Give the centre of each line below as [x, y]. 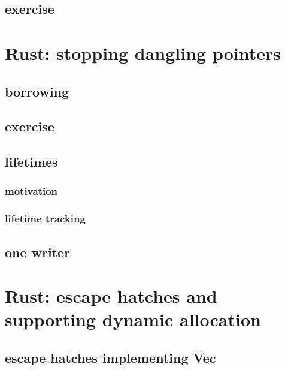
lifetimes [31, 162]
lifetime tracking [45, 219]
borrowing [37, 91]
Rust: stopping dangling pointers [143, 52]
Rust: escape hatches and [111, 296]
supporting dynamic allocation [133, 319]
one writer [38, 252]
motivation [31, 191]
